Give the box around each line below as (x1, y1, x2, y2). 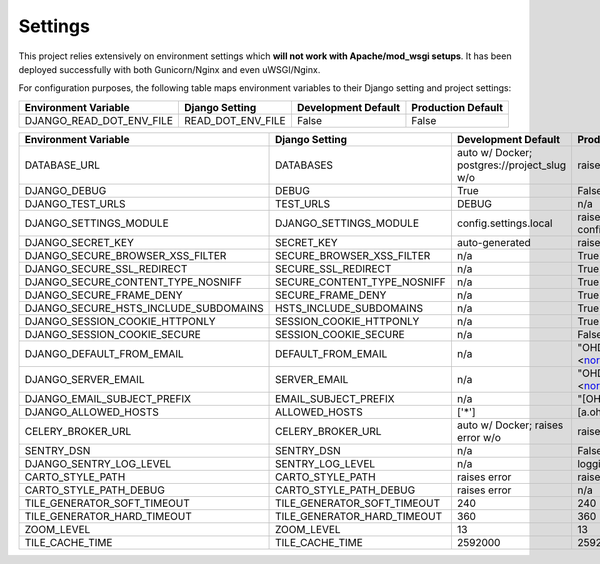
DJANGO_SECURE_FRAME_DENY (24, 288, 184, 302)
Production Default (411, 100, 504, 114)
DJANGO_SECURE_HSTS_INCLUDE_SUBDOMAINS (24, 301, 264, 315)
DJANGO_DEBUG (24, 183, 107, 197)
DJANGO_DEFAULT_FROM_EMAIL (24, 346, 184, 360)
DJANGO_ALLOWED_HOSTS (24, 405, 159, 419)
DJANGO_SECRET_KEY (24, 235, 134, 249)
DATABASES (275, 158, 334, 172)
